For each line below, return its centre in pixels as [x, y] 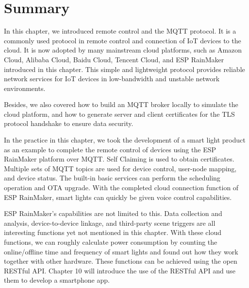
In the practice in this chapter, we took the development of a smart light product [125, 140]
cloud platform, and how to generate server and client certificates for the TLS [119, 114]
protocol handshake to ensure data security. [69, 123]
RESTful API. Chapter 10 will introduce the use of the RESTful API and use [120, 270]
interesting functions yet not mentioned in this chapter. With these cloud [113, 232]
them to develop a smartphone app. [57, 280]
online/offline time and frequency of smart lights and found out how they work [121, 251]
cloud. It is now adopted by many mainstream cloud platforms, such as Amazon [123, 50]
